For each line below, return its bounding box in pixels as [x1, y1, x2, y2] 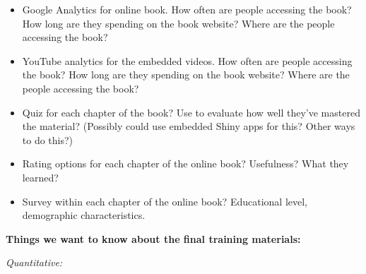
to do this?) [22, 132, 73, 147]
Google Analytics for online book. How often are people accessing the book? [22, 2, 352, 16]
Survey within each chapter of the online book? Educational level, [22, 193, 307, 208]
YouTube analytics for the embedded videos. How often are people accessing [22, 53, 353, 68]
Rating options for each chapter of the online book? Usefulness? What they [22, 156, 349, 171]
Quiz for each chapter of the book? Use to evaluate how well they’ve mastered [22, 105, 360, 119]
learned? [22, 169, 59, 184]
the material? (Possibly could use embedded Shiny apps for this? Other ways [22, 119, 355, 133]
